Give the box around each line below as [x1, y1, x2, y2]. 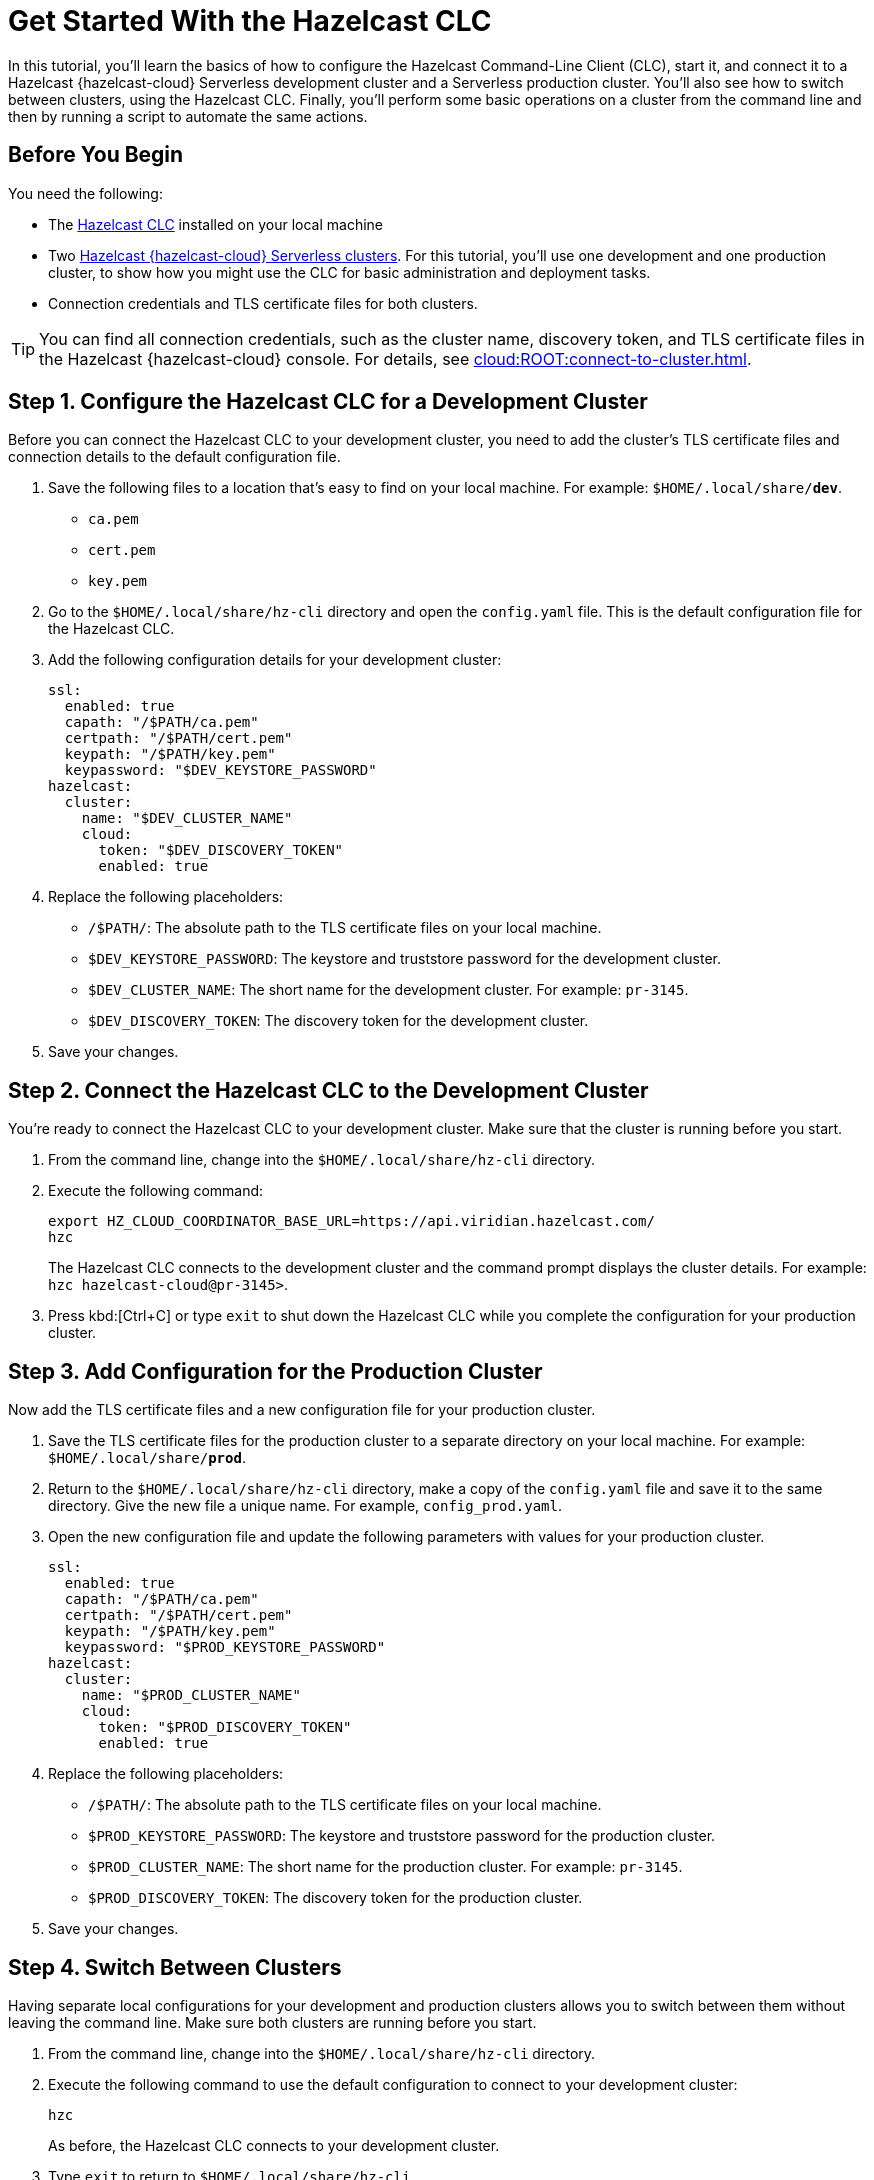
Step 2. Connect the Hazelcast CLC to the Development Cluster [8, 1077, 649, 1103]
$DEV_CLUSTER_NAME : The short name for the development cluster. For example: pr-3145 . [88, 981, 689, 999]
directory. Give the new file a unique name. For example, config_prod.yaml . [48, 1497, 562, 1515]
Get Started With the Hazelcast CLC [8, 4, 492, 38]
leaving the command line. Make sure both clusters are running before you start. [8, 2013, 537, 2031]
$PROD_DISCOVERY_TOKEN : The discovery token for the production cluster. [88, 1889, 583, 1907]
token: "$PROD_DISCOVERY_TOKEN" [98, 1719, 352, 1736]
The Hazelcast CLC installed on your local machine [48, 215, 384, 233]
